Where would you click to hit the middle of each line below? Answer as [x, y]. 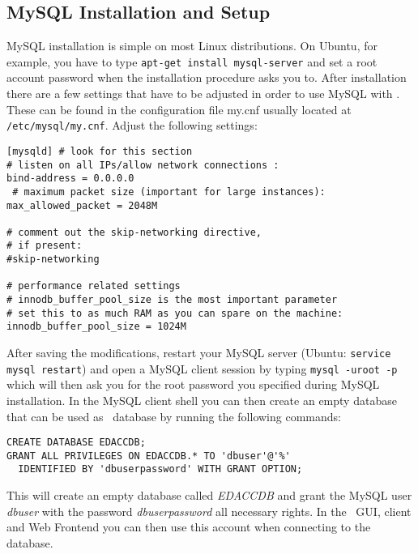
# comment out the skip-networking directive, [134, 232]
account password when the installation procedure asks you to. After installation [207, 77]
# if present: [45, 246]
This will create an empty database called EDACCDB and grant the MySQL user [209, 495]
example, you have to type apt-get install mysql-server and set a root [192, 61]
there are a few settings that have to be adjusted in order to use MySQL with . [203, 94]
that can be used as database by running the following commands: [174, 416]
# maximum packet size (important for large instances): [169, 192]
